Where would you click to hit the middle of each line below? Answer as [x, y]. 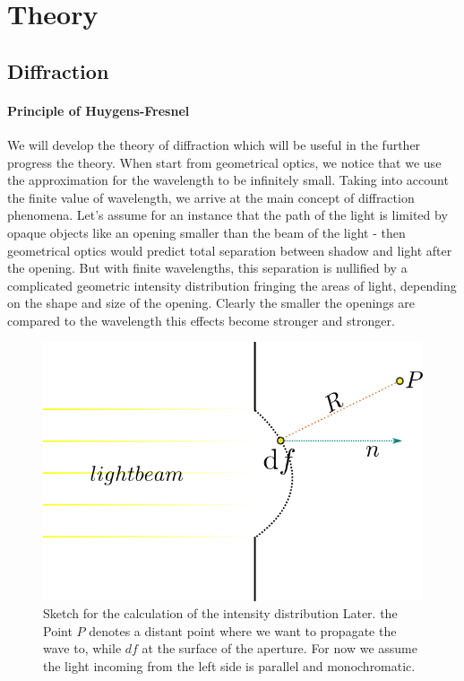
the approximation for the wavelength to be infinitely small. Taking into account [228, 180]
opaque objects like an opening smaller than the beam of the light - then [206, 232]
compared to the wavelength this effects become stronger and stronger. [201, 320]
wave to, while [82, 648]
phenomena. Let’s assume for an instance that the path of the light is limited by [228, 215]
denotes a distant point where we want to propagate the [243, 630]
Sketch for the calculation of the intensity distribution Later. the [220, 613]
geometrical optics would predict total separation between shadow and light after [230, 250]
